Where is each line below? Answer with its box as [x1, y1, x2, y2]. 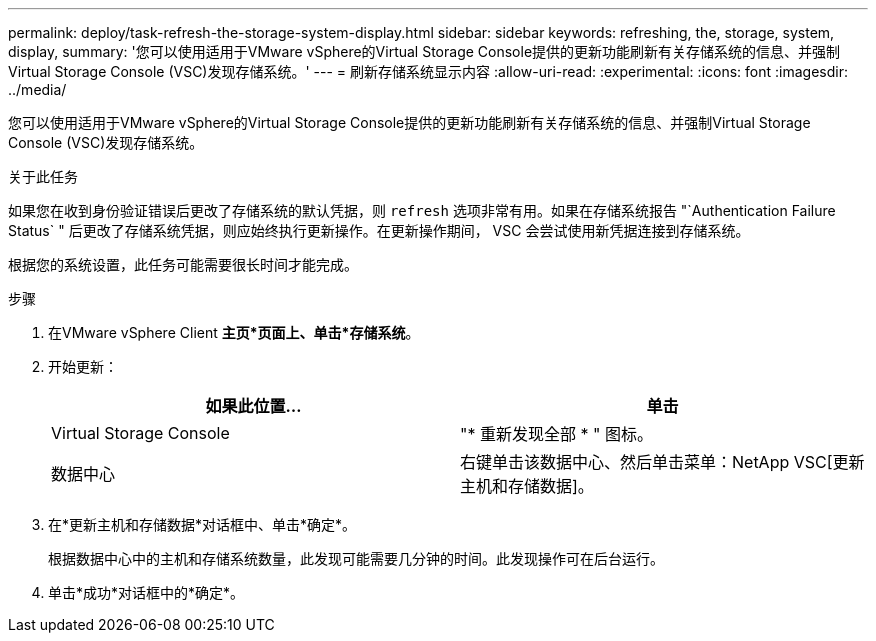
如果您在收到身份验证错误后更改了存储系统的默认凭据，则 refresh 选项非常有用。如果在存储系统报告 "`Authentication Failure [8, 202, 836, 219]
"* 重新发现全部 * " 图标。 [460, 424, 653, 444]
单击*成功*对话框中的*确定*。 [48, 584, 245, 601]
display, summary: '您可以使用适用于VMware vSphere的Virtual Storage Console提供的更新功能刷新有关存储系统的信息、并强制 [8, 43, 841, 60]
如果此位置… [205, 396, 302, 416]
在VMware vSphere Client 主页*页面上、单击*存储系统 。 [48, 324, 420, 341]
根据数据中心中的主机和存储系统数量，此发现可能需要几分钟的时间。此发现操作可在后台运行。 [48, 550, 664, 567]
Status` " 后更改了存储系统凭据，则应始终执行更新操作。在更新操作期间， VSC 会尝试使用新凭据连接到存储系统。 [8, 222, 750, 239]
